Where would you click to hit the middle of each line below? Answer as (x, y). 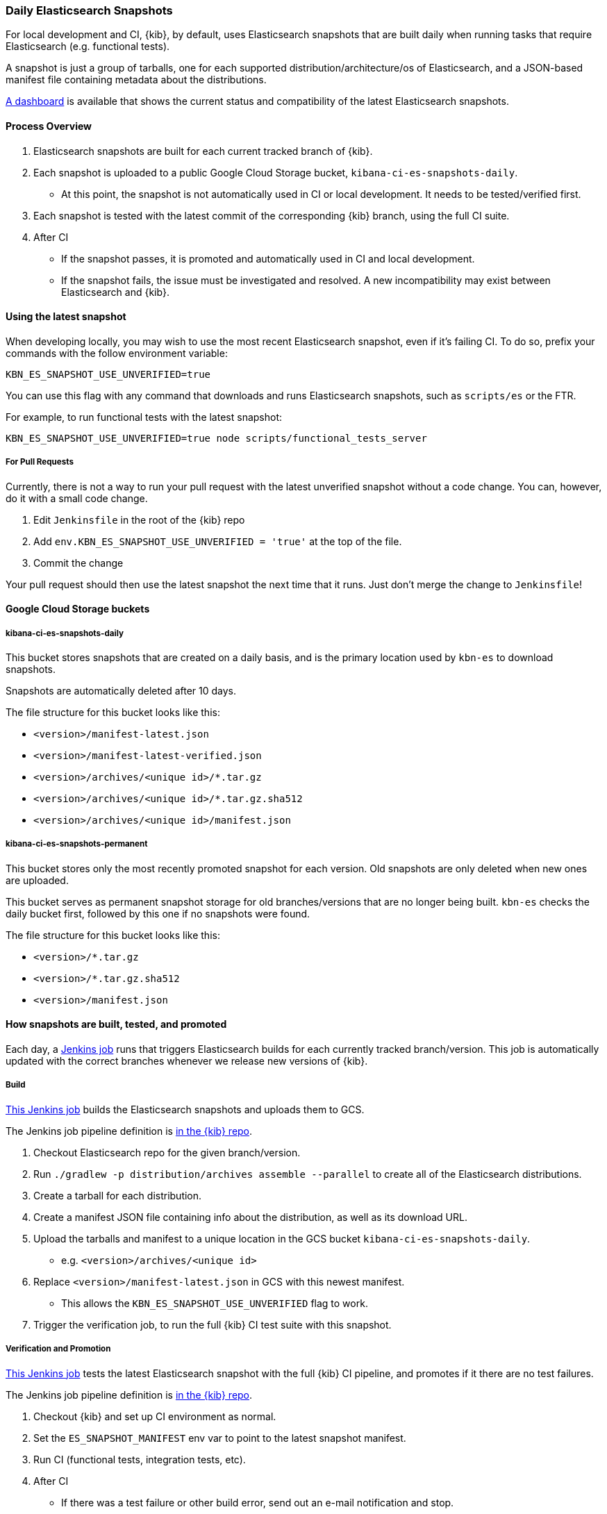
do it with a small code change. (77, 498)
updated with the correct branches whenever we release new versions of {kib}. (187, 1060)
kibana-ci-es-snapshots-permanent (77, 844)
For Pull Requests (40, 462)
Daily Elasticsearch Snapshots (89, 10)
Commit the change (78, 563)
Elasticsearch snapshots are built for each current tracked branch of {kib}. (203, 151)
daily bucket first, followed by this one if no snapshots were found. (158, 913)
